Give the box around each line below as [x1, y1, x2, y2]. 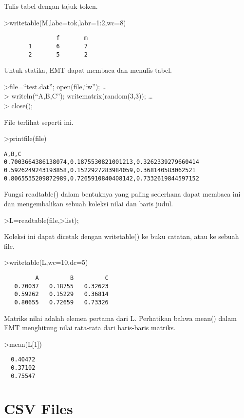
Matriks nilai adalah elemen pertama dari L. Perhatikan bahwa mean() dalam [4, 313, 237, 323]
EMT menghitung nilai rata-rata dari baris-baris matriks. [4, 322, 176, 333]
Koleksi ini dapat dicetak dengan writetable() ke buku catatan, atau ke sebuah [4, 231, 239, 241]
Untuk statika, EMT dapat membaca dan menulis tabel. [4, 65, 172, 75]
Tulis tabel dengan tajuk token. [4, 1, 98, 11]
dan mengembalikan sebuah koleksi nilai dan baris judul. [4, 198, 173, 208]
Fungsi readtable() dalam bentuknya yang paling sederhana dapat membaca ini [4, 189, 241, 199]
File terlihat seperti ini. [4, 117, 74, 127]
